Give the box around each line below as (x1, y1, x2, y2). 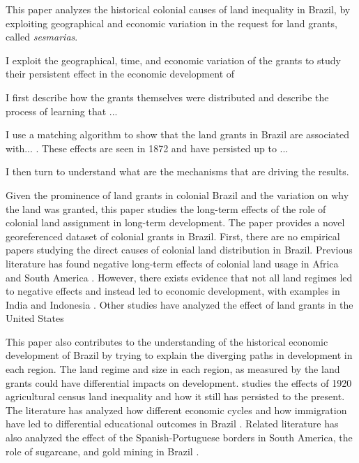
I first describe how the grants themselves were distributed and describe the (6, 89, 329, 104)
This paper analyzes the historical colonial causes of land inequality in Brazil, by (6, 2, 351, 16)
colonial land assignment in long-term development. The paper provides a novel (6, 215, 345, 230)
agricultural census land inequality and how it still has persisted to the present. (6, 389, 345, 404)
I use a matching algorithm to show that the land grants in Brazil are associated (6, 127, 350, 142)
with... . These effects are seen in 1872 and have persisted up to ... (6, 140, 289, 155)
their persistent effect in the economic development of (6, 66, 235, 81)
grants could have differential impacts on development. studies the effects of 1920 (6, 375, 352, 390)
